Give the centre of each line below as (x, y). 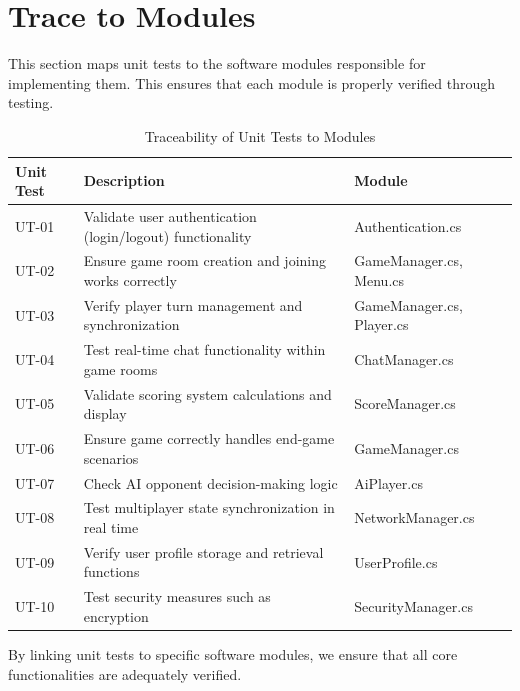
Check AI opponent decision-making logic (210, 482)
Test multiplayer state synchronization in (209, 507)
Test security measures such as (177, 596)
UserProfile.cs (396, 561)
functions (111, 571)
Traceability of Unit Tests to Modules (260, 135)
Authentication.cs (408, 225)
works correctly (130, 279)
